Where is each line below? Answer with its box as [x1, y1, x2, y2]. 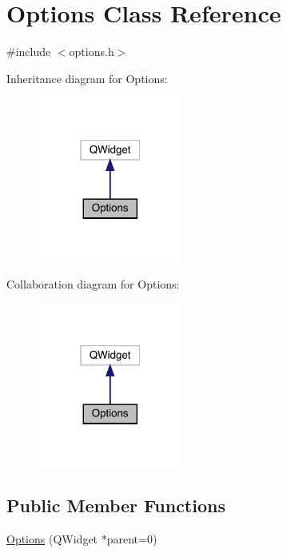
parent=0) [106, 531, 157, 547]
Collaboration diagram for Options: [6, 275, 180, 292]
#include [6, 43, 51, 60]
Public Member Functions [6, 493, 225, 518]
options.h [69, 43, 114, 60]
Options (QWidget [6, 531, 98, 547]
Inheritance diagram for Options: [6, 70, 168, 86]
